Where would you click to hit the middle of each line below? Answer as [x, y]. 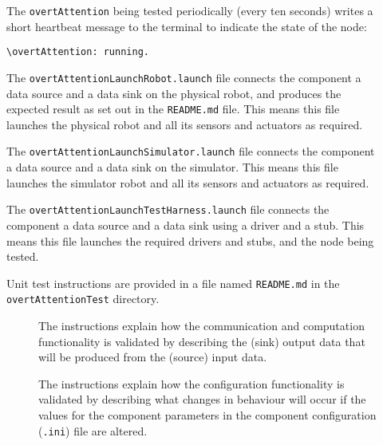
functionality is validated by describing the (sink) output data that [202, 341]
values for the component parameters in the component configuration [207, 414]
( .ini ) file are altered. [93, 430]
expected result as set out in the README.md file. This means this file [173, 109]
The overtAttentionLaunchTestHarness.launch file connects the [168, 209]
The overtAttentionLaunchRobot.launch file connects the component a [184, 77]
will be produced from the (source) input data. [153, 357]
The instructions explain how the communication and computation [201, 325]
